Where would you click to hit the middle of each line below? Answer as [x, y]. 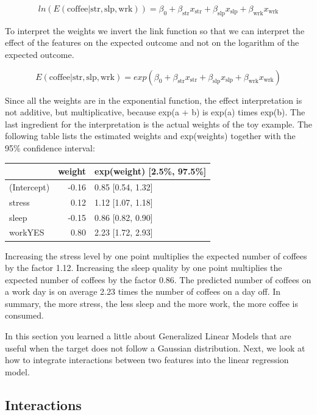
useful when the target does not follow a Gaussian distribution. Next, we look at [155, 348]
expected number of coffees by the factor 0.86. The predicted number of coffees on [158, 279]
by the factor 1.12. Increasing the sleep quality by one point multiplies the [144, 268]
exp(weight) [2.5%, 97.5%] [151, 171]
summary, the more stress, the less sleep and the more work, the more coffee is [152, 303]
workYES [27, 232]
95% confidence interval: [50, 147]
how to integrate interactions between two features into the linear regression [147, 360]
